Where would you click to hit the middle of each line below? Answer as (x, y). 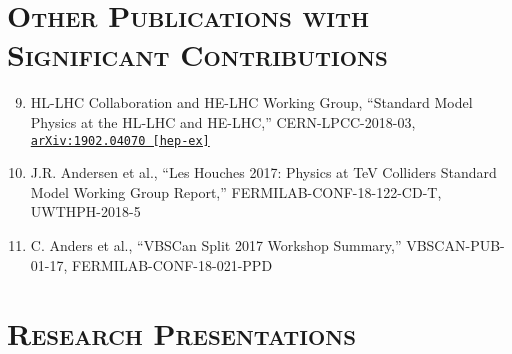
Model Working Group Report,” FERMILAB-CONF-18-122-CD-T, (236, 191)
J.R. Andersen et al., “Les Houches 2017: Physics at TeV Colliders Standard (263, 172)
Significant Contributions (197, 54)
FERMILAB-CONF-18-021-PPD (172, 264)
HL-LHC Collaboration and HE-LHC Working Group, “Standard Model (251, 102)
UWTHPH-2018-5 (85, 211)
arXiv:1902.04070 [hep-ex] (120, 140)
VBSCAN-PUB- (455, 244)
